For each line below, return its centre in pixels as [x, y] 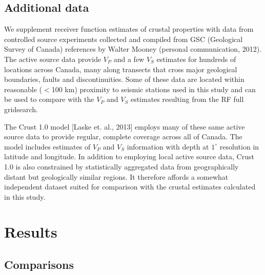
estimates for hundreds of [196, 59]
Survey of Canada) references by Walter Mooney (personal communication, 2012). [133, 49]
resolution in [239, 146]
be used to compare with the [49, 99]
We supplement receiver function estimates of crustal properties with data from [129, 29]
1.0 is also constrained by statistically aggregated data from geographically [121, 166]
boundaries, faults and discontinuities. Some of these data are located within [124, 79]
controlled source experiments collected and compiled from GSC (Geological [124, 39]
